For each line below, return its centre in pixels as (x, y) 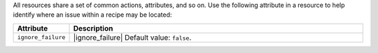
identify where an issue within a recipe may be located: (92, 15)
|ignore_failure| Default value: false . (132, 37)
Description (93, 28)
